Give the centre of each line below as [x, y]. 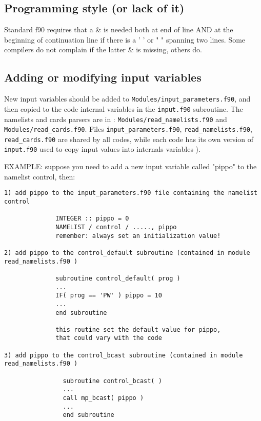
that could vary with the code [109, 338]
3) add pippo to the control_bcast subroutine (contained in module [124, 355]
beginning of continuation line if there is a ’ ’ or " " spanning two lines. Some [125, 39]
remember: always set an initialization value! [138, 236]
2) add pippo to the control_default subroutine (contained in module [127, 253]
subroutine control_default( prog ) [118, 278]
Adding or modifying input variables [103, 77]
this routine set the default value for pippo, [138, 329]
